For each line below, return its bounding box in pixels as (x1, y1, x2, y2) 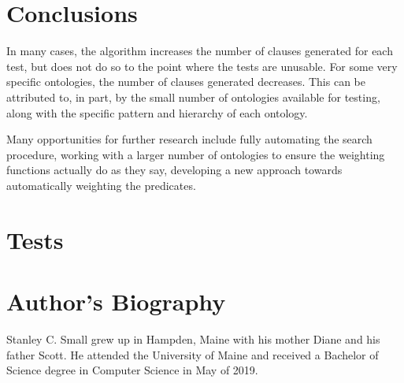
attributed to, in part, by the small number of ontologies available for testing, (6, 88, 380, 105)
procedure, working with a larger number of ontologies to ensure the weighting (6, 146, 385, 162)
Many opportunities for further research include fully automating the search (6, 131, 372, 147)
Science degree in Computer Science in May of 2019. (6, 362, 258, 378)
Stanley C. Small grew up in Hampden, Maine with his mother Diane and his (6, 330, 380, 347)
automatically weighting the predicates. (6, 177, 196, 193)
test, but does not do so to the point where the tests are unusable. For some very (6, 58, 398, 74)
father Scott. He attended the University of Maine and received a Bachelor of (6, 346, 379, 363)
